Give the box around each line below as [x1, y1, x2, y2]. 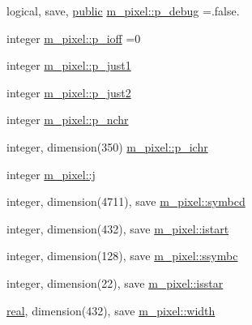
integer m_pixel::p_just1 [6, 57, 131, 74]
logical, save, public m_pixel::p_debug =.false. [6, 2, 240, 19]
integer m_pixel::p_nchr [6, 111, 129, 128]
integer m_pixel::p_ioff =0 [6, 29, 141, 46]
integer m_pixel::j [6, 165, 96, 182]
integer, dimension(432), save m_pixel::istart [6, 220, 229, 237]
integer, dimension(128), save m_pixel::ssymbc [6, 247, 238, 264]
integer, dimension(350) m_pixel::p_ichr [6, 138, 208, 155]
